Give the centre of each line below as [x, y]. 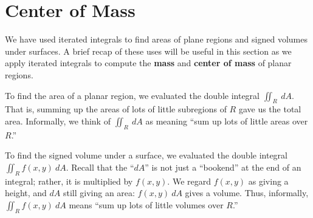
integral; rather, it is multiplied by [69, 181]
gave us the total [270, 109]
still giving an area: [99, 193]
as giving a [268, 181]
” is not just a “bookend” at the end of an [223, 167]
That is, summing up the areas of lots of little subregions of [116, 109]
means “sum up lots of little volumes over [146, 204]
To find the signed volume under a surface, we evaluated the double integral [146, 155]
